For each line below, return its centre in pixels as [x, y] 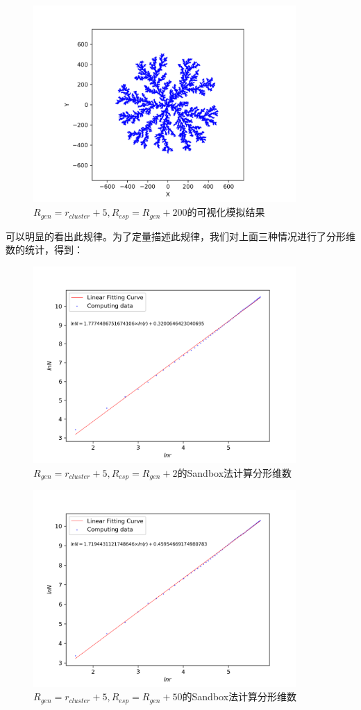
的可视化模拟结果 [226, 212]
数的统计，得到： [44, 250]
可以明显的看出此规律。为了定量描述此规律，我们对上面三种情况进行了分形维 [180, 236]
